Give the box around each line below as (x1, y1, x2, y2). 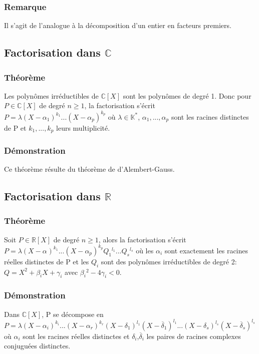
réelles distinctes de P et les (4, 256, 89, 266)
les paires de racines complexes (146, 330, 241, 341)
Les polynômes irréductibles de (4, 90, 99, 101)
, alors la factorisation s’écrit (98, 234, 186, 244)
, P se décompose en (42, 308, 104, 319)
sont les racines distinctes (171, 111, 249, 122)
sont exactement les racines (164, 245, 248, 255)
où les (136, 245, 154, 255)
